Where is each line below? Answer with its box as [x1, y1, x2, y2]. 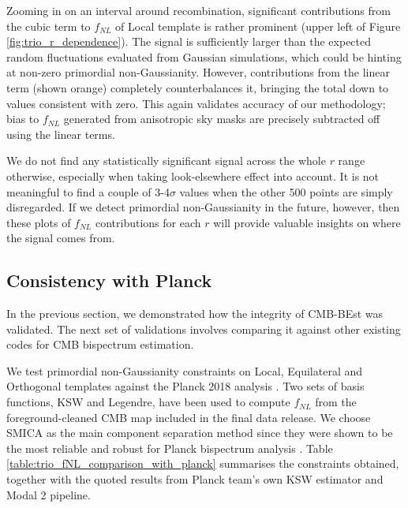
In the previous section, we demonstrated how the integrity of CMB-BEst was [6, 305, 384, 322]
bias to [6, 110, 39, 127]
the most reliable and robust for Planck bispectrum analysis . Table [6, 439, 333, 456]
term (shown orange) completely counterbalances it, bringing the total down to [6, 79, 389, 95]
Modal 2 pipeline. [6, 486, 91, 502]
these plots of [6, 214, 71, 230]
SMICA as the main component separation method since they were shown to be [6, 424, 393, 441]
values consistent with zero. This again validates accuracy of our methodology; [6, 95, 386, 111]
